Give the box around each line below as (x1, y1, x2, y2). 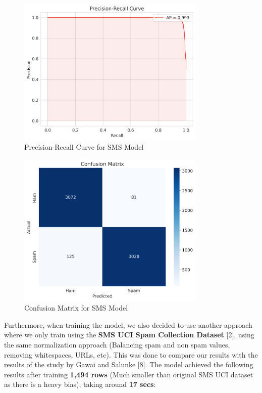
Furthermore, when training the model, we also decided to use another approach (4, 319, 252, 330)
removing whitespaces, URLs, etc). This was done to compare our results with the (4, 349, 258, 360)
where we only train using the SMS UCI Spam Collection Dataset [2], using (4, 329, 254, 340)
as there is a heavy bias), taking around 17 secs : (4, 379, 156, 389)
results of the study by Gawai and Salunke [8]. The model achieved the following (4, 359, 253, 370)
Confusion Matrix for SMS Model (24, 302, 128, 313)
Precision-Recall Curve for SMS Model (24, 142, 144, 152)
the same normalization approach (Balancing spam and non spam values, (4, 339, 230, 350)
